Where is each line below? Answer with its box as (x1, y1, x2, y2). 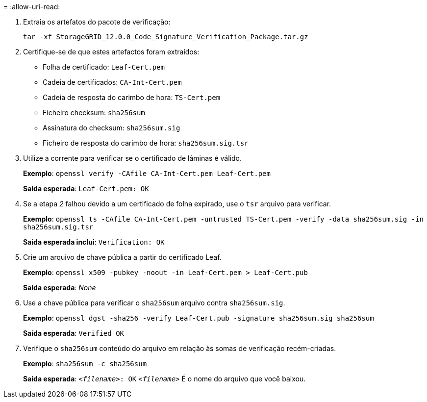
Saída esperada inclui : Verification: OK (23, 238, 165, 246)
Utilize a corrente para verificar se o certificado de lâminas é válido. (23, 154, 242, 162)
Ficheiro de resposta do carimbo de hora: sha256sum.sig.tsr (43, 139, 249, 147)
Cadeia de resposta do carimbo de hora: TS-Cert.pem (43, 93, 221, 101)
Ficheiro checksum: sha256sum (43, 108, 145, 117)
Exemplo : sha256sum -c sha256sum (23, 359, 147, 368)
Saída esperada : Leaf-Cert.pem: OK (23, 184, 149, 193)
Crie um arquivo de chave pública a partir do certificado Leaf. (23, 253, 222, 261)
